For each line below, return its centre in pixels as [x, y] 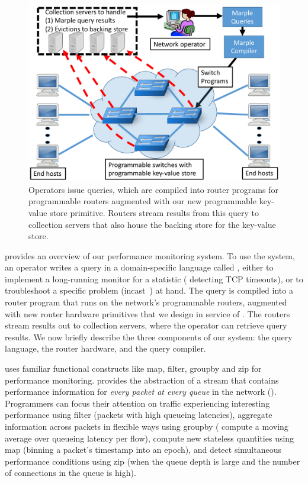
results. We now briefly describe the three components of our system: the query [149, 337]
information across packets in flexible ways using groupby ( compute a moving [147, 426]
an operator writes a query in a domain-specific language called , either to [139, 267]
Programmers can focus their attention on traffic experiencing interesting [137, 403]
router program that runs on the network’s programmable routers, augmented [146, 302]
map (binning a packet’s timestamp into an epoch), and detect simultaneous [143, 450]
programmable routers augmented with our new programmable [142, 201]
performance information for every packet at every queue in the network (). [141, 392]
